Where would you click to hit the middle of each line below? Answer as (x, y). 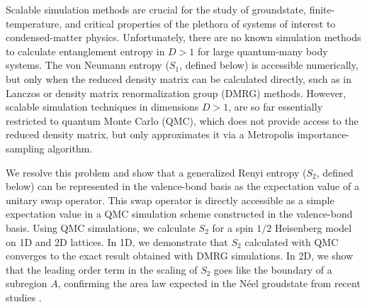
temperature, (34, 23)
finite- (322, 9)
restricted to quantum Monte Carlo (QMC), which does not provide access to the (182, 120)
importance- (323, 134)
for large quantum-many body (263, 51)
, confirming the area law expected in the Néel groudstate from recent (209, 283)
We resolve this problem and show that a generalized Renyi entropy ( (156, 172)
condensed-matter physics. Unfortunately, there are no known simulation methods (183, 37)
